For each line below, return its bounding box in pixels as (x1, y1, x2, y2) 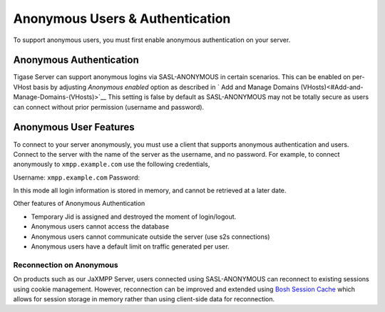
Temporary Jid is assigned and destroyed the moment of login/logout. (31, 212, 237, 221)
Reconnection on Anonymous (13, 260, 118, 270)
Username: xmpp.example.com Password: (13, 173, 140, 182)
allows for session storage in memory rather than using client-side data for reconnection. (13, 294, 275, 303)
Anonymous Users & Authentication (13, 11, 231, 26)
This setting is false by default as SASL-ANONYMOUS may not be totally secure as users (108, 93, 369, 101)
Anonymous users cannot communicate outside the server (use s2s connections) (31, 232, 270, 241)
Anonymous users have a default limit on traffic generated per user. (31, 242, 230, 251)
